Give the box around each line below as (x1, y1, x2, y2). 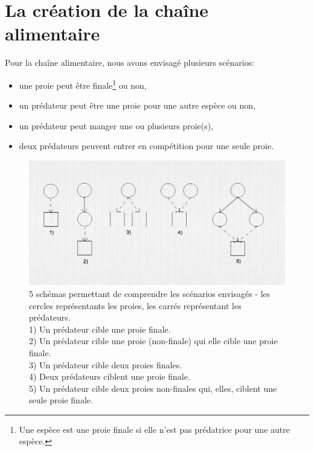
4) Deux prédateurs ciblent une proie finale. (29, 370, 190, 383)
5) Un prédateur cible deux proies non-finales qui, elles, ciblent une (29, 382, 277, 394)
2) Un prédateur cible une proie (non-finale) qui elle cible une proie (29, 334, 278, 347)
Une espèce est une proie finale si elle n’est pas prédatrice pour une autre (19, 423, 290, 435)
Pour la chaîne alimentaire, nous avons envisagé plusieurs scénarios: (5, 56, 255, 69)
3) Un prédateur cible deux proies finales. (29, 358, 182, 371)
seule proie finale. (29, 394, 93, 406)
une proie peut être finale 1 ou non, (19, 77, 147, 91)
